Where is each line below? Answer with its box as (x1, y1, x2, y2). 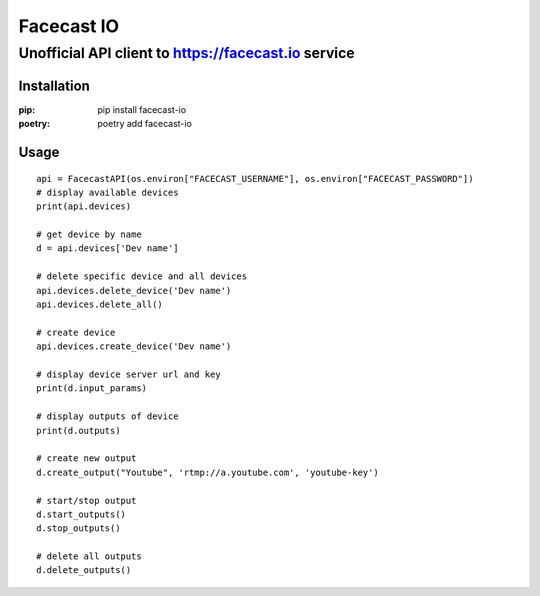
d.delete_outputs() (36, 565, 132, 576)
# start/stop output (36, 495, 137, 506)
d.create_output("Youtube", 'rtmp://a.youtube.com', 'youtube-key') (36, 466, 379, 478)
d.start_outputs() (36, 508, 127, 520)
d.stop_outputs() (36, 523, 121, 534)
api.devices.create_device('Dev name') (36, 341, 232, 352)
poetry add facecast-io (97, 118, 192, 130)
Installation (18, 77, 90, 94)
